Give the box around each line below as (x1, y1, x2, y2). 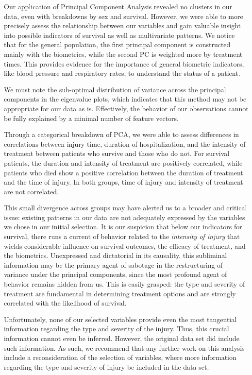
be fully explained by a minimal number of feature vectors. (4, 113, 179, 123)
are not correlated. (4, 186, 59, 196)
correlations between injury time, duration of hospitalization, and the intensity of (4, 138, 246, 149)
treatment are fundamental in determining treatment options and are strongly (4, 288, 236, 298)
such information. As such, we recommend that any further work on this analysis (4, 342, 245, 353)
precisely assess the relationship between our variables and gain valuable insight (4, 20, 241, 31)
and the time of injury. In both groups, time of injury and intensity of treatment (4, 177, 243, 187)
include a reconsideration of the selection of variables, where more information (4, 352, 236, 362)
